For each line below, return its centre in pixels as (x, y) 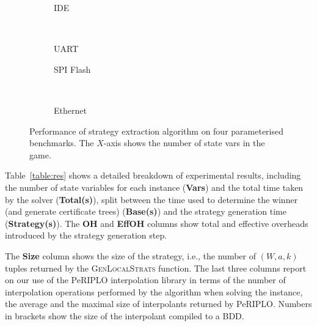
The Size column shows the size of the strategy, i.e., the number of (130, 255)
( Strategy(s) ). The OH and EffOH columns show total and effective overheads (157, 223)
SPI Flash (72, 69)
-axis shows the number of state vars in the (184, 143)
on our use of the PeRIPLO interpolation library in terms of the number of (145, 280)
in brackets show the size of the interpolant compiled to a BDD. (125, 315)
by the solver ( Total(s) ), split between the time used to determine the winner (151, 199)
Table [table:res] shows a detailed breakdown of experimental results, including (153, 175)
